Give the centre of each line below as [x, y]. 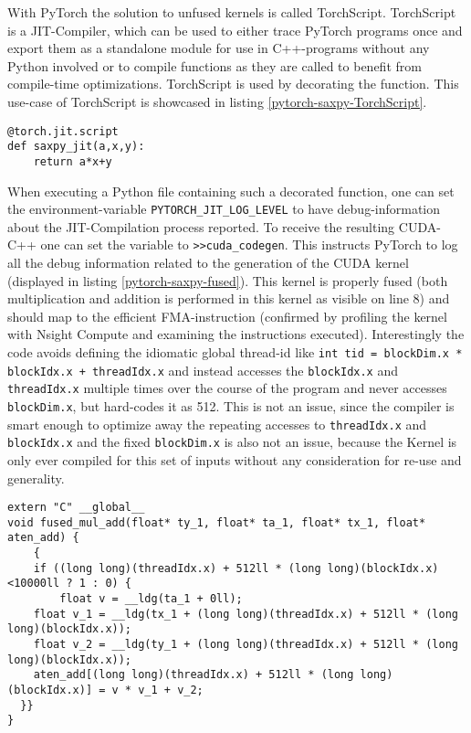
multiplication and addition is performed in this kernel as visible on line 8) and [229, 298]
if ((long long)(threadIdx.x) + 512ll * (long [177, 568]
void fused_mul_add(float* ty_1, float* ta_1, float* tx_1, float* [217, 522]
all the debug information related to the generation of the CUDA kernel [208, 263]
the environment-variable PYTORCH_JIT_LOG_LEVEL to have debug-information [224, 209]
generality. [36, 478]
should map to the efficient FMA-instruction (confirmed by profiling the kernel [227, 316]
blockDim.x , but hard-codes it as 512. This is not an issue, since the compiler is [231, 405]
